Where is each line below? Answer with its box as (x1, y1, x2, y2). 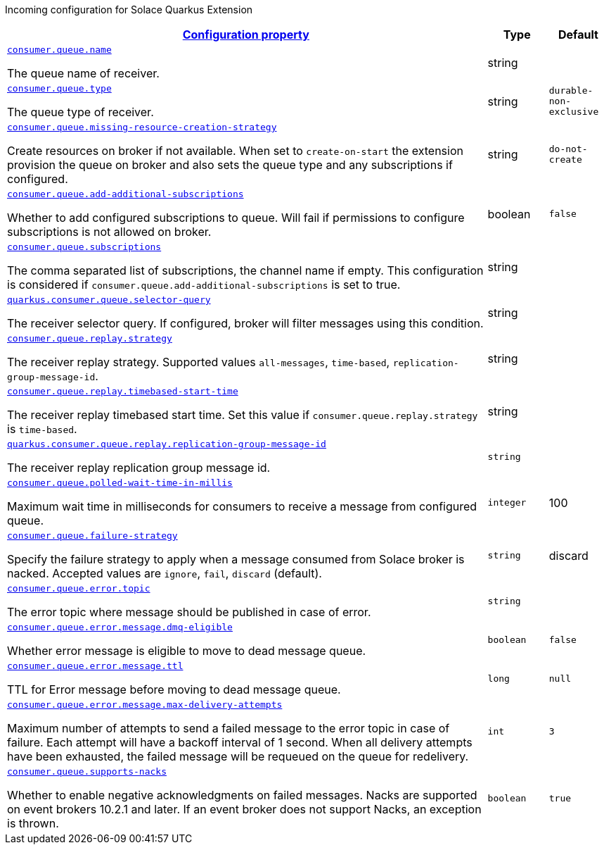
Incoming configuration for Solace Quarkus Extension (5, 4, 253, 15)
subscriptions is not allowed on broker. (7, 225, 212, 239)
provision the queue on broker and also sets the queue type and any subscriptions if (7, 158, 453, 172)
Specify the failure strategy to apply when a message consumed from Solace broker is (7, 552, 465, 566)
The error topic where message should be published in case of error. (7, 605, 371, 619)
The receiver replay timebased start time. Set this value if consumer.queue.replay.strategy (7, 408, 478, 422)
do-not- (548, 143, 588, 154)
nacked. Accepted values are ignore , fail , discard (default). (7, 566, 322, 580)
